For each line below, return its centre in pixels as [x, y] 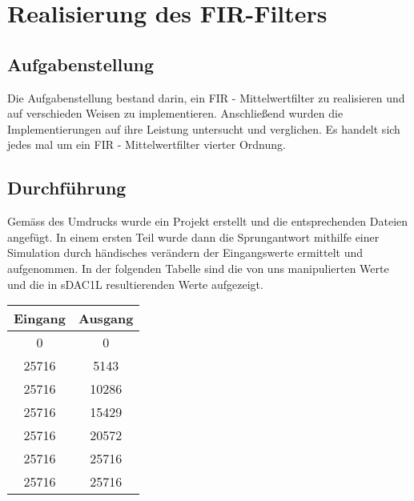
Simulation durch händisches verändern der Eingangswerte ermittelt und [185, 253]
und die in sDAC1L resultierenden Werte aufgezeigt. [135, 284]
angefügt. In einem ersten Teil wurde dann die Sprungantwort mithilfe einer [193, 236]
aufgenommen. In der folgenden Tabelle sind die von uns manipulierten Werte [198, 268]
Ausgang [106, 319]
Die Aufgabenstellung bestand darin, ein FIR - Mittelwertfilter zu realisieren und [206, 97]
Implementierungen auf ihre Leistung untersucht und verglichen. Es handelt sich [204, 128]
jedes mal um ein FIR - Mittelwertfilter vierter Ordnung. [147, 144]
